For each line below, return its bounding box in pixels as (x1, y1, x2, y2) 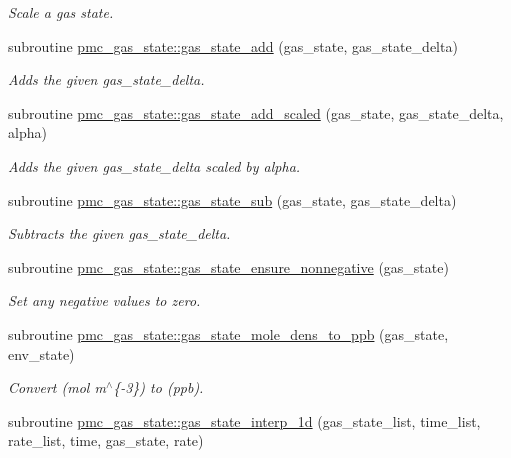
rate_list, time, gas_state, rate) (8, 430, 204, 451)
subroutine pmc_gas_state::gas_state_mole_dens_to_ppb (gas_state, (8, 323, 449, 344)
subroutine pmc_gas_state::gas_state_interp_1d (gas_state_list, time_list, (8, 410, 481, 431)
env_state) (8, 343, 75, 364)
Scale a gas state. (8, 2, 114, 22)
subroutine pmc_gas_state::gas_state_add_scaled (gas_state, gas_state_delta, (8, 102, 504, 123)
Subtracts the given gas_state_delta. (8, 223, 231, 244)
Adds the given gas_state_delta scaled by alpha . (8, 155, 301, 176)
